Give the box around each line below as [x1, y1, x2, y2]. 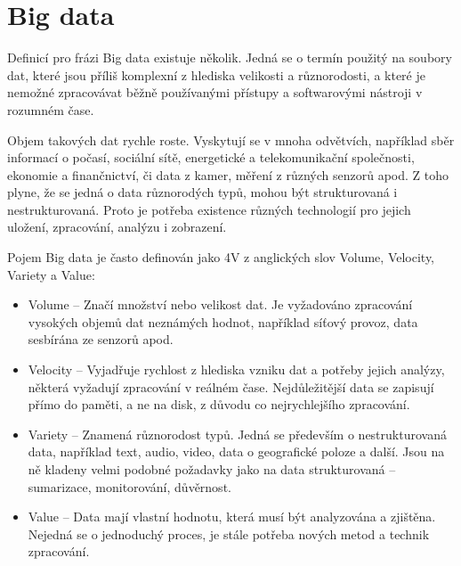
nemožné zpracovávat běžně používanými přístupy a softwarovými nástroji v [7, 83, 423, 102]
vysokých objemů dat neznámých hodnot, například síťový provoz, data [28, 312, 418, 331]
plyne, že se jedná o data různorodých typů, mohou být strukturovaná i [7, 183, 398, 201]
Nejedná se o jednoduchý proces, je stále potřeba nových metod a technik [28, 524, 430, 543]
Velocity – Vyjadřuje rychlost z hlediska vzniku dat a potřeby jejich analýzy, [28, 360, 445, 379]
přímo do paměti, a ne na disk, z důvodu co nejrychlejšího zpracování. [28, 395, 410, 414]
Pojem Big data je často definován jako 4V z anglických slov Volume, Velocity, [7, 248, 435, 267]
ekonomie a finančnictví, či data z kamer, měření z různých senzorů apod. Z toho [7, 165, 449, 184]
